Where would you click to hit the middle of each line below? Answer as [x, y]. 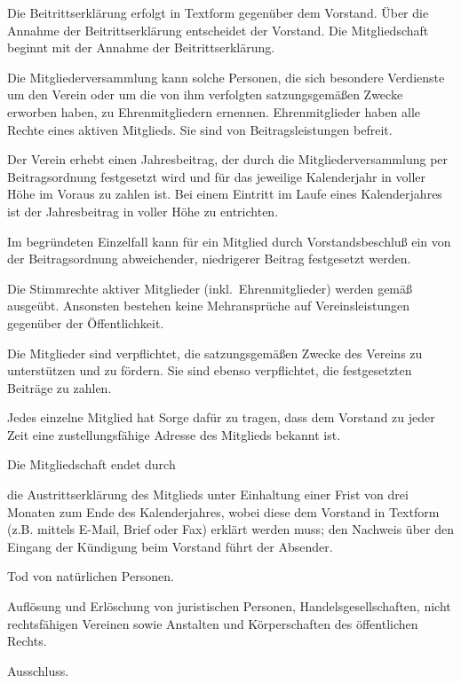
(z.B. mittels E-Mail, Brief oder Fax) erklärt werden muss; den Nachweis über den [230, 529]
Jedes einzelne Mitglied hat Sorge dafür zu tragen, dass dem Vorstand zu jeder [221, 417]
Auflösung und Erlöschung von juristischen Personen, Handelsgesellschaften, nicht [229, 606]
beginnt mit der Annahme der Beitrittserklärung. [141, 47]
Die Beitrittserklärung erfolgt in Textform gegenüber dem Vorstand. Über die [218, 12]
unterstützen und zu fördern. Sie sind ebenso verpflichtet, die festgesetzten [210, 370]
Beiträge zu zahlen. [60, 387]
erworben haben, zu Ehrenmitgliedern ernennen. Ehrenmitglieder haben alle [214, 111]
